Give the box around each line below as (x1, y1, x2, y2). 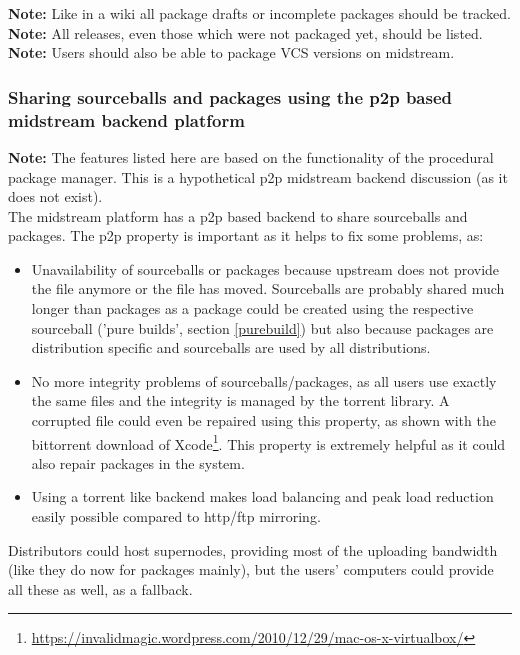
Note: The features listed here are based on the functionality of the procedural (8, 146, 494, 167)
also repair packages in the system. (31, 452, 245, 473)
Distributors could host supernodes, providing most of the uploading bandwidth (8, 539, 498, 560)
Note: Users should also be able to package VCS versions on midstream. (8, 42, 455, 63)
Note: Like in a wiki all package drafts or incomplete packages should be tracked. (8, 3, 511, 23)
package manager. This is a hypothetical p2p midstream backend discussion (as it (8, 166, 508, 187)
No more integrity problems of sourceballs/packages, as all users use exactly (31, 370, 497, 391)
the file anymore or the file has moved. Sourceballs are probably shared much (31, 278, 505, 299)
